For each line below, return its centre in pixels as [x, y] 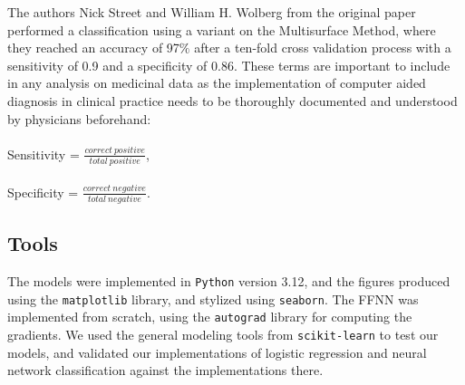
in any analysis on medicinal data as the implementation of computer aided [217, 83]
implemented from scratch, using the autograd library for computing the [210, 317]
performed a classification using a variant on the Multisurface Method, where [222, 29]
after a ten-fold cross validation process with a [323, 48]
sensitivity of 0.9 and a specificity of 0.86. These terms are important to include [229, 65]
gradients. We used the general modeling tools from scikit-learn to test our [223, 335]
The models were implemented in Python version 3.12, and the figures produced [229, 281]
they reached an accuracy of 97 [93, 48]
